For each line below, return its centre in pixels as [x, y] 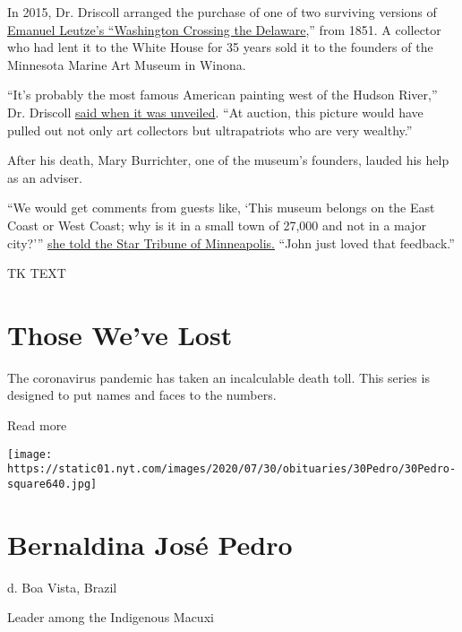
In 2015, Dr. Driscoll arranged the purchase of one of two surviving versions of [222, 12]
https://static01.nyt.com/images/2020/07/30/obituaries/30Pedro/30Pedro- [232, 469]
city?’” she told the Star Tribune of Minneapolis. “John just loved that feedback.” [231, 242]
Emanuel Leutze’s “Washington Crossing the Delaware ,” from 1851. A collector [224, 29]
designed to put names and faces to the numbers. [142, 395]
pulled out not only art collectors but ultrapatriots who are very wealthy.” [210, 130]
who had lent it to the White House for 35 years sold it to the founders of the [220, 47]
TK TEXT [37, 273]
